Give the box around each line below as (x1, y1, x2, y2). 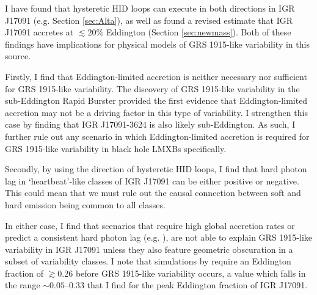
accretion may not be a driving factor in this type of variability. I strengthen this (5, 106, 308, 118)
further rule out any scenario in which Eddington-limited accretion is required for (5, 129, 310, 142)
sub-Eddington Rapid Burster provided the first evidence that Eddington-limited (5, 94, 308, 107)
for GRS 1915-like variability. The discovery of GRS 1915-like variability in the (5, 82, 300, 95)
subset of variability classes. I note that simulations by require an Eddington (5, 255, 291, 268)
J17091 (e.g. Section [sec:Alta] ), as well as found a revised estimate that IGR (5, 13, 293, 26)
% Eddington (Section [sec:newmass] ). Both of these (96, 26, 291, 38)
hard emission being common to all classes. (5, 198, 166, 211)
